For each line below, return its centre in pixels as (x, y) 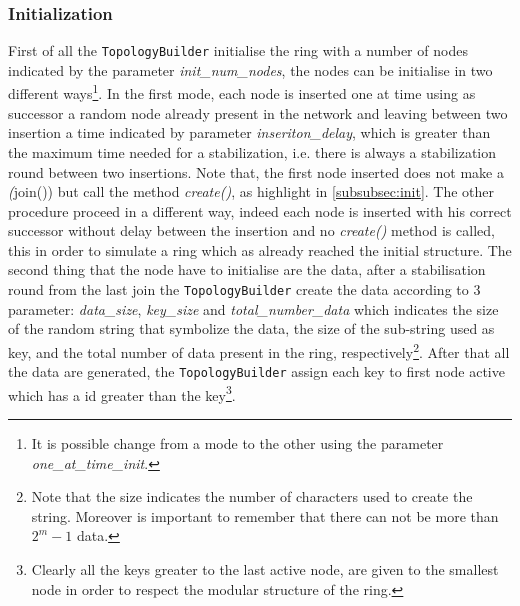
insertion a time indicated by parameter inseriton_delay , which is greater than (249, 132)
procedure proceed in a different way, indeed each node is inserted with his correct (260, 210)
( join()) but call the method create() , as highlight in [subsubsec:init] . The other (251, 191)
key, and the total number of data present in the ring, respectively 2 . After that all (259, 350)
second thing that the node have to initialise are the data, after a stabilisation (247, 269)
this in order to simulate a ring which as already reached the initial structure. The (260, 249)
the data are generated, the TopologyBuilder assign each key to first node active (256, 371)
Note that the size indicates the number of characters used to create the (252, 496)
